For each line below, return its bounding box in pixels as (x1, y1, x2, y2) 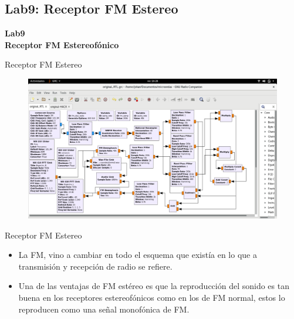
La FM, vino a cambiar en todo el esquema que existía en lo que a (18, 249, 257, 261)
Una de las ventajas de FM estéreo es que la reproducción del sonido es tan (18, 280, 289, 292)
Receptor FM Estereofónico (5, 38, 119, 51)
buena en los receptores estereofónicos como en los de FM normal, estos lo (18, 291, 285, 304)
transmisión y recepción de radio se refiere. (18, 260, 173, 272)
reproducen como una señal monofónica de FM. (18, 303, 190, 315)
